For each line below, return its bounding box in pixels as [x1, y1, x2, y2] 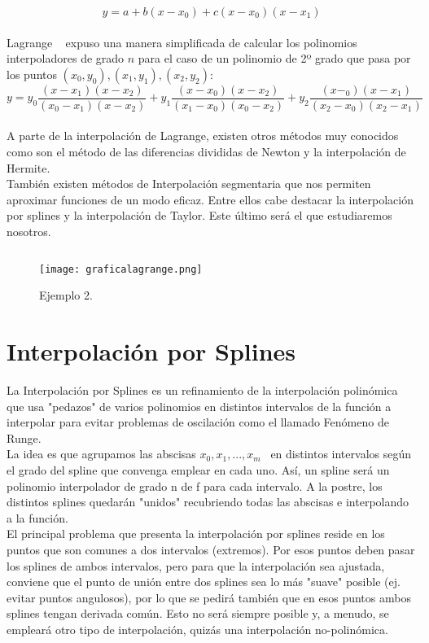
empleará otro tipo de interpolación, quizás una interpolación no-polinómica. [7, 620, 388, 637]
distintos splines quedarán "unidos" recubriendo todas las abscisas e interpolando [7, 493, 409, 510]
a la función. [7, 509, 68, 526]
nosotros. [7, 223, 51, 239]
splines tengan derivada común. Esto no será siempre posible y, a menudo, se [7, 605, 389, 622]
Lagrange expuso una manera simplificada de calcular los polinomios [7, 33, 357, 50]
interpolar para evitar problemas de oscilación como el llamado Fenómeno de [7, 413, 389, 431]
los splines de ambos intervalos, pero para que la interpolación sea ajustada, [7, 557, 385, 574]
